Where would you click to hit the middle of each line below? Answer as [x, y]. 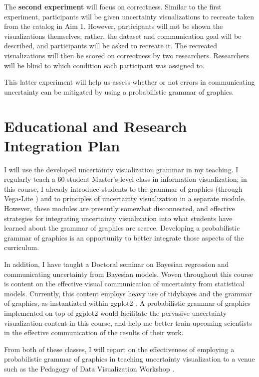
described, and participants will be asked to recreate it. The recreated [111, 46]
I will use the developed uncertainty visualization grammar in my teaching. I [121, 169]
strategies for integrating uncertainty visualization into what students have [118, 218]
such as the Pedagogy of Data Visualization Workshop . [89, 368]
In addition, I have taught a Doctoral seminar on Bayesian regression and [117, 264]
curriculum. [22, 247]
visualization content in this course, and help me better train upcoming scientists [128, 322]
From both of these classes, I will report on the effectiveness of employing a [119, 349]
